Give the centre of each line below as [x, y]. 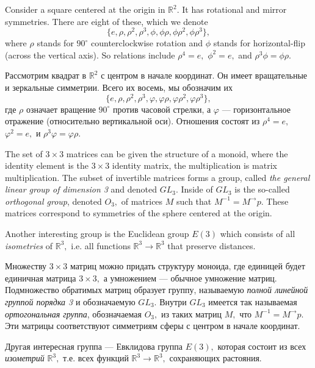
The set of [24, 153]
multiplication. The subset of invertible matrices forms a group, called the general [157, 177]
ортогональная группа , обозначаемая [74, 313]
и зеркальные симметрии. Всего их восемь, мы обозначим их [119, 87]
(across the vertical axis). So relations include [90, 55]
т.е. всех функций [96, 358]
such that [194, 201]
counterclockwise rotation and [147, 43]
